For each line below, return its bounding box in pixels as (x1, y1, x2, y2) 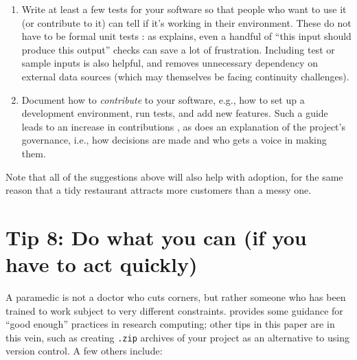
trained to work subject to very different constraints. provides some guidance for (5, 303, 343, 317)
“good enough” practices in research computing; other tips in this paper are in (5, 317, 335, 331)
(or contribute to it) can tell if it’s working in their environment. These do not (21, 15, 352, 30)
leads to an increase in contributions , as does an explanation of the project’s (21, 119, 345, 133)
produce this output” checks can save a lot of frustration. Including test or (21, 42, 335, 56)
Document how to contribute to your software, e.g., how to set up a (21, 92, 305, 106)
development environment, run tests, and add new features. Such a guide (21, 106, 328, 120)
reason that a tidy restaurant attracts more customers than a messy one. (5, 183, 312, 197)
